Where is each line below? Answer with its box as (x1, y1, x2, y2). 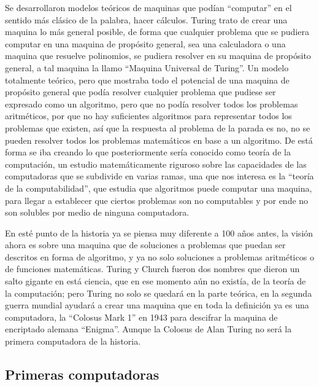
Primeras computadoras (5, 365, 159, 384)
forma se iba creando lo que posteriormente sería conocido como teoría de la (5, 146, 291, 158)
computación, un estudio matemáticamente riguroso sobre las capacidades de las (5, 157, 307, 170)
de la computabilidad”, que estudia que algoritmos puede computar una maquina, (5, 181, 312, 194)
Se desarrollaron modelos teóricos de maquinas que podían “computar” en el (5, 1, 292, 14)
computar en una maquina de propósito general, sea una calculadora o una (5, 37, 286, 50)
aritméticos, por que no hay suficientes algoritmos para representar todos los (5, 109, 292, 122)
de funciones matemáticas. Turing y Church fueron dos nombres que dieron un (5, 262, 300, 275)
